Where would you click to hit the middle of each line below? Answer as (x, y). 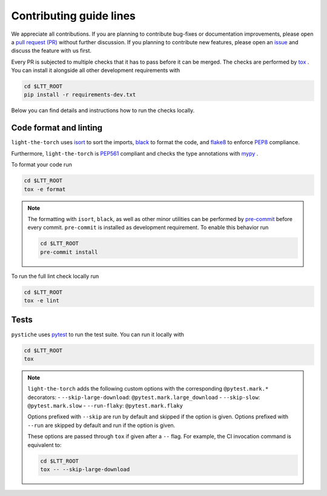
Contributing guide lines (74, 16)
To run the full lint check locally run (55, 276)
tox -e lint (42, 301)
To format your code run (41, 165)
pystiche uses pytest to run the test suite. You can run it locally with (98, 334)
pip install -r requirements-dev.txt (80, 95)
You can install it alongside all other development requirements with (96, 70)
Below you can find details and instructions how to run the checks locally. (103, 111)
